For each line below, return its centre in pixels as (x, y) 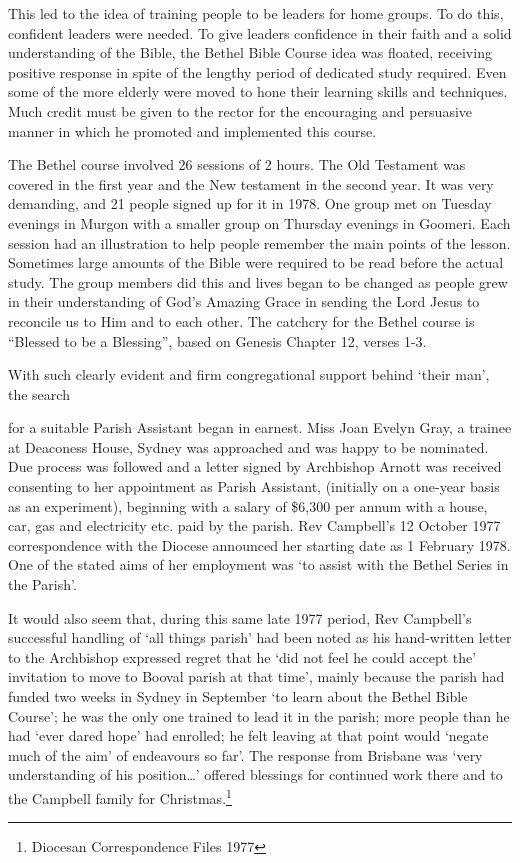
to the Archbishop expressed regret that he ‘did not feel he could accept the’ (242, 656)
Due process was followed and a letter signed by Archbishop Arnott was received (255, 466)
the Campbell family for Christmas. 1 (120, 796)
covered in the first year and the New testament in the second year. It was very (251, 183)
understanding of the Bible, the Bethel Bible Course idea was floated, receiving (250, 52)
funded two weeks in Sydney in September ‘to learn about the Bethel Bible (238, 696)
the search (39, 393)
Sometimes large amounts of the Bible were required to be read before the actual (256, 262)
